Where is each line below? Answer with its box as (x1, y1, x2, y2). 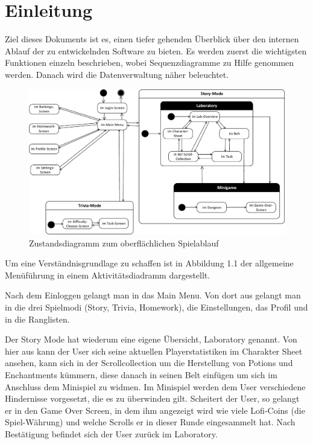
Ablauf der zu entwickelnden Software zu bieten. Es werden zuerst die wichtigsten (5, 44, 307, 57)
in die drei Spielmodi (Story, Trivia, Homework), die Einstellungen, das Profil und (5, 301, 308, 314)
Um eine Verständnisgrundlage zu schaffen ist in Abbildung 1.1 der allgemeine (5, 257, 294, 269)
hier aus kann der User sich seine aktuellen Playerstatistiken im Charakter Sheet (5, 344, 303, 357)
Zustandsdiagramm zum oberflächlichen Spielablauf (29, 236, 219, 249)
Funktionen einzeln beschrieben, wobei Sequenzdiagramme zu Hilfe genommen (5, 56, 294, 69)
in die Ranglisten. (5, 312, 70, 325)
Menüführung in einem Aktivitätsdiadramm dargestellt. (5, 268, 210, 281)
